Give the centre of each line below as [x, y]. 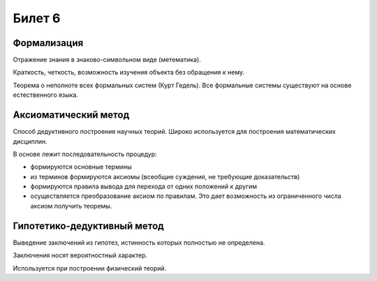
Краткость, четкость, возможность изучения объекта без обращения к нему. [129, 73]
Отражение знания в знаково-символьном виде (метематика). [107, 60]
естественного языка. [45, 95]
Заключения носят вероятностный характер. [80, 255]
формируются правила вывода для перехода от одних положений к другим [144, 187]
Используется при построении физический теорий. [90, 268]
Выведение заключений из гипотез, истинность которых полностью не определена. [139, 242]
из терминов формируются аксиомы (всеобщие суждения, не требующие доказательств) [165, 176]
